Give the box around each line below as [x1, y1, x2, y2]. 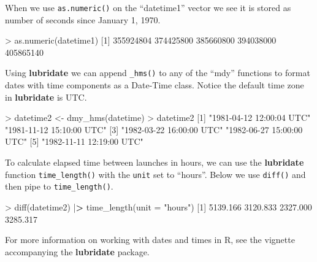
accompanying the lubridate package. [5, 245, 150, 258]
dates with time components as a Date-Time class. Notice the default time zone [5, 79, 304, 91]
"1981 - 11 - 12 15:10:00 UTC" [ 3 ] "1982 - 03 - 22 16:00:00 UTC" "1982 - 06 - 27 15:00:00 [5, 123, 303, 136]
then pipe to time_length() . [5, 180, 113, 193]
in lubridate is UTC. [5, 90, 87, 103]
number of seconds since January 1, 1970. [5, 13, 161, 26]
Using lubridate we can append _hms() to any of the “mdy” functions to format [5, 66, 310, 79]
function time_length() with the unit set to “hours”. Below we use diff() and [5, 168, 306, 180]
